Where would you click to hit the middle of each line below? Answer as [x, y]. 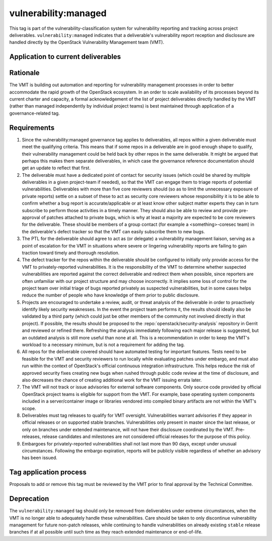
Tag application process [48, 472]
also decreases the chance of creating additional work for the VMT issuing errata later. [112, 380]
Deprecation [29, 499]
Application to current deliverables [65, 57]
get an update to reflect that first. [56, 168]
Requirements [32, 128]
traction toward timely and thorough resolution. [71, 253]
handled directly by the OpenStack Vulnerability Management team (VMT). [87, 42]
